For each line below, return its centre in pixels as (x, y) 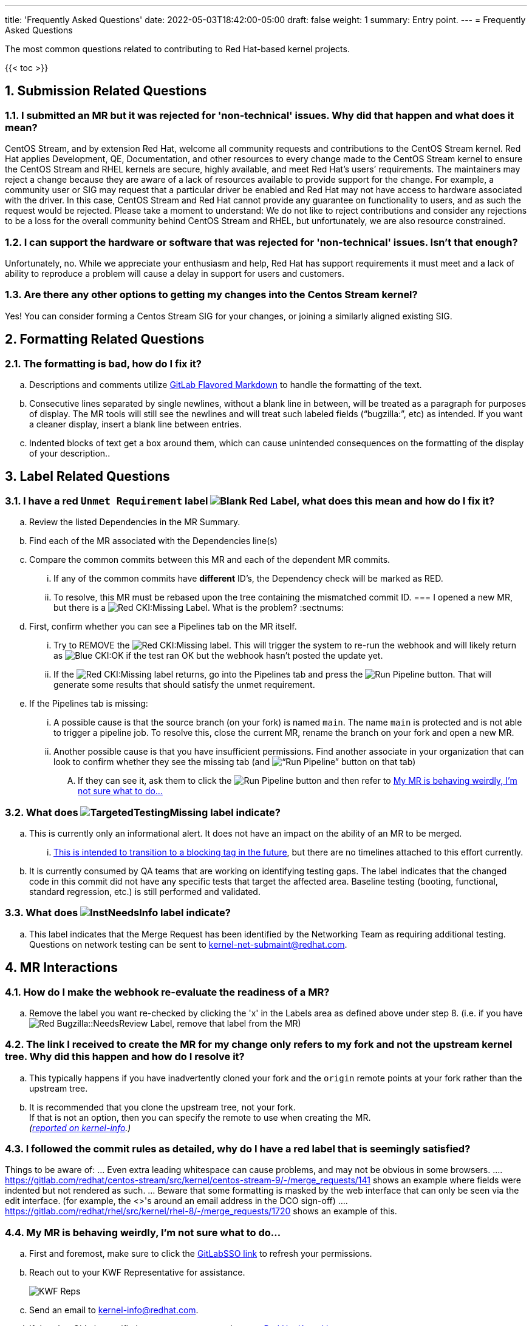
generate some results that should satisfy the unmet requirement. (184, 685)
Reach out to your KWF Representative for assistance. (137, 1273)
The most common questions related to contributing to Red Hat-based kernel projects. (177, 49)
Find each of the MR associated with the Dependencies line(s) (153, 541)
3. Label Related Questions (87, 477)
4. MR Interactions (62, 968)
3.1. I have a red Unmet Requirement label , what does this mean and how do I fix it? (250, 501)
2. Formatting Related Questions (105, 339)
